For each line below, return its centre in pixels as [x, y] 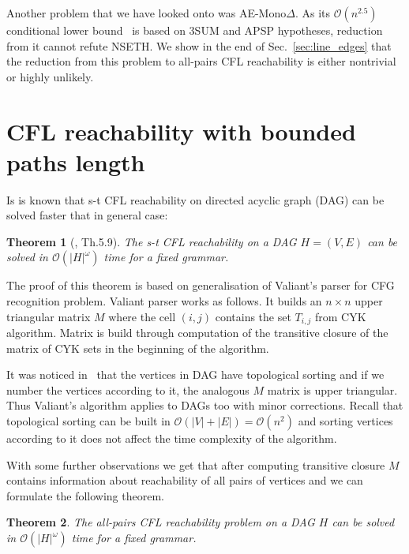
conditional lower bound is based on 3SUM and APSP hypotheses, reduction [195, 30]
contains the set [253, 316]
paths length [76, 161]
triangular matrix [49, 316]
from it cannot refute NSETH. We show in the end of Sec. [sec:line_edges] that [199, 45]
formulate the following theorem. [85, 495]
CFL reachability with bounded [181, 131]
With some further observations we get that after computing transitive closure [196, 464]
